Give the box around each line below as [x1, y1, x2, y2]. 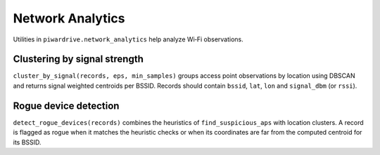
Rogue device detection [13, 100, 120, 112]
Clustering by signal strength [13, 53, 144, 65]
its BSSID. [13, 137, 42, 147]
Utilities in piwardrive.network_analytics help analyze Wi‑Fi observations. [13, 35, 243, 43]
